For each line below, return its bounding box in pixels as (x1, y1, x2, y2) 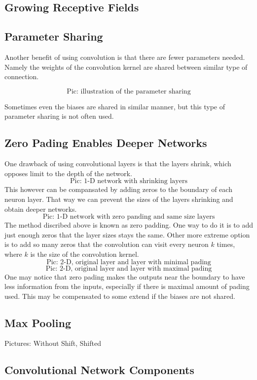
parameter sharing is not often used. (4, 111, 114, 121)
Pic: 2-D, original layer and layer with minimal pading (46, 258, 211, 266)
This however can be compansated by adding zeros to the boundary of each (4, 184, 232, 194)
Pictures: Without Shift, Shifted (4, 338, 101, 348)
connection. (4, 71, 39, 82)
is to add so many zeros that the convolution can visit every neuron (4, 239, 209, 249)
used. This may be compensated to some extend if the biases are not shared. (4, 290, 236, 301)
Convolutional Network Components (4, 362, 194, 378)
